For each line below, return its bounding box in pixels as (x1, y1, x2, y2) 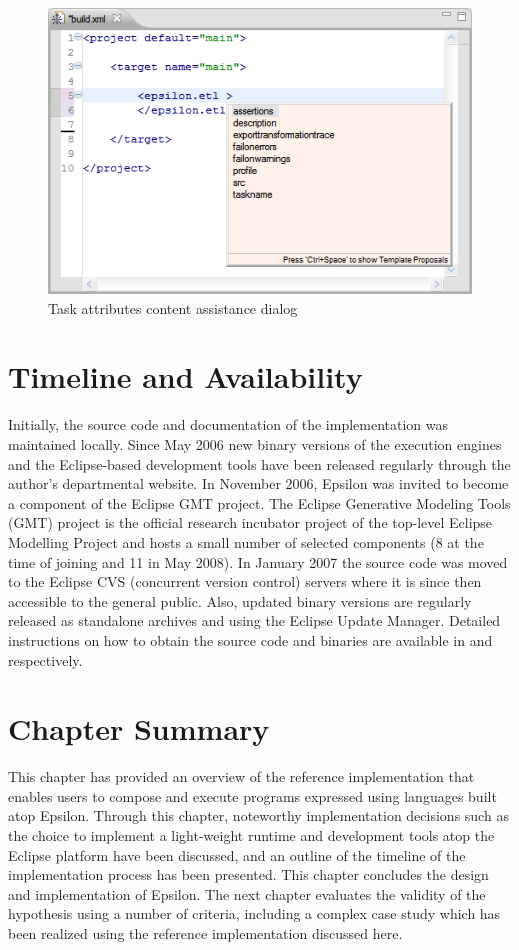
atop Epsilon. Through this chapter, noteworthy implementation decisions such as (8, 805, 509, 826)
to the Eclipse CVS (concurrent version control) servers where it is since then (8, 571, 482, 592)
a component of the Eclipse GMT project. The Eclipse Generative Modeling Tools (8, 492, 511, 513)
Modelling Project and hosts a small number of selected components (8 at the (8, 531, 484, 552)
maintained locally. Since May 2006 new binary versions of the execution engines (8, 433, 502, 454)
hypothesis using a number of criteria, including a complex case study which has (8, 903, 501, 924)
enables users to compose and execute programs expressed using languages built (8, 785, 497, 806)
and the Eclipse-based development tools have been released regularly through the (8, 453, 511, 474)
